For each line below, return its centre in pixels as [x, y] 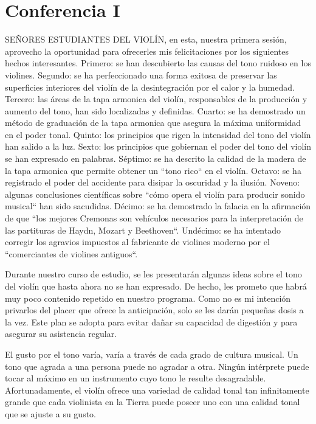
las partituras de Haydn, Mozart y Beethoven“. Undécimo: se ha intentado [143, 230]
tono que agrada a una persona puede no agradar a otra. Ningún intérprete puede [157, 366]
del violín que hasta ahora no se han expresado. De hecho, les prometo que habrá [156, 286]
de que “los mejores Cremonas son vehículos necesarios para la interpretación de [154, 218]
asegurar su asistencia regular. [61, 334]
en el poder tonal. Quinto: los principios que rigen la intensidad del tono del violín [158, 134]
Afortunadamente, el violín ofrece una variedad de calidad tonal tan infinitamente [157, 390]
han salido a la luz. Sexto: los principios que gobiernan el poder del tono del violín [158, 146]
